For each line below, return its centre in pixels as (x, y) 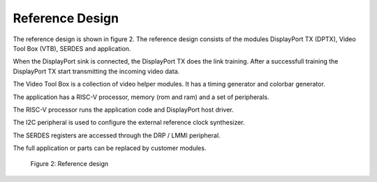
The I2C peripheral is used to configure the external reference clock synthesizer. (129, 123)
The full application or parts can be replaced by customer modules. (110, 148)
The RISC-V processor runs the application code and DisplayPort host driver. (123, 109)
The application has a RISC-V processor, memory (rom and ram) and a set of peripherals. (141, 97)
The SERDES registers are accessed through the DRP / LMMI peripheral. (117, 135)
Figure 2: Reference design (69, 164)
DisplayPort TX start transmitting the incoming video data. (96, 71)
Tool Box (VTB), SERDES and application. (72, 48)
